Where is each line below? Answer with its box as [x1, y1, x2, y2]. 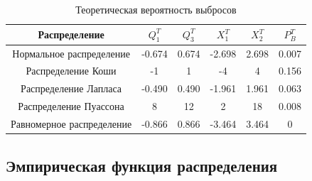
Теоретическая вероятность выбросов [75, 2, 237, 16]
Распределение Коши [26, 63, 117, 78]
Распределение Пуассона [18, 99, 124, 114]
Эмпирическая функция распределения [6, 154, 278, 176]
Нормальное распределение [12, 45, 130, 60]
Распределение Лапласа [21, 81, 122, 96]
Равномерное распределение [11, 116, 132, 131]
